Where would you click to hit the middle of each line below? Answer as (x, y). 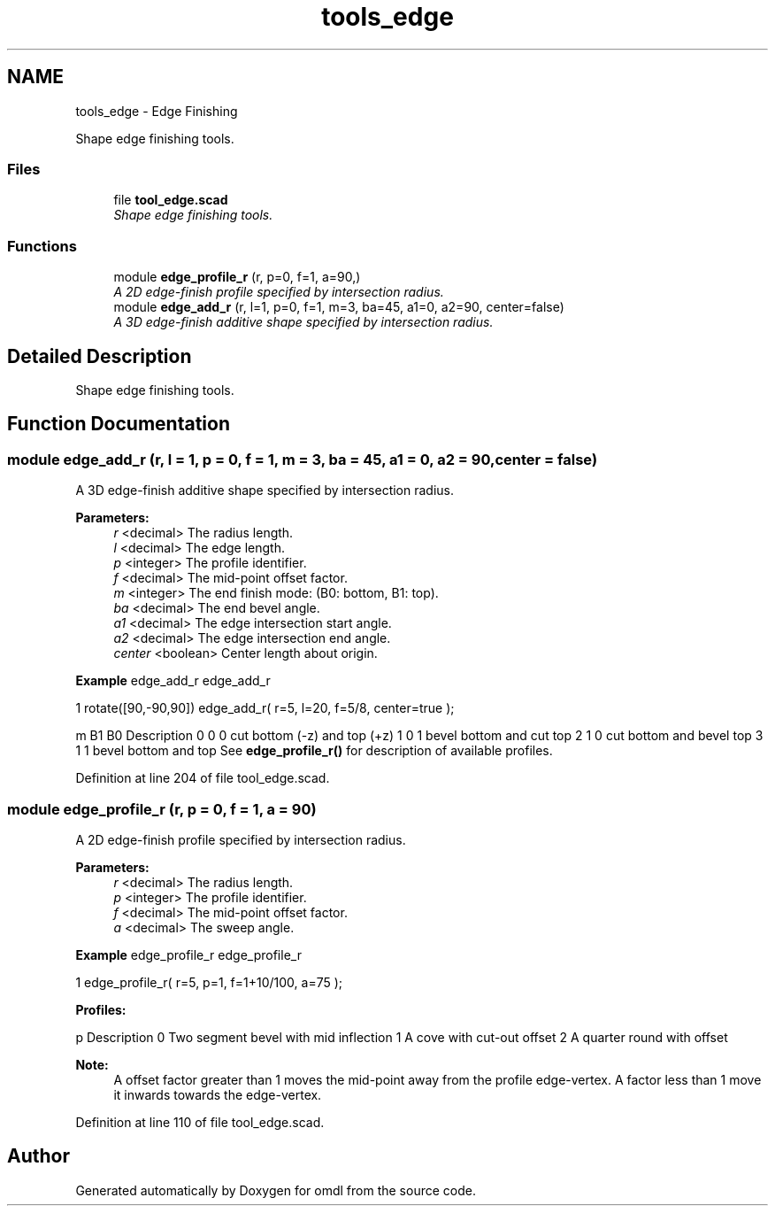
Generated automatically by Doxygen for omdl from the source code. (276, 1190)
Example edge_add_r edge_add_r (173, 681)
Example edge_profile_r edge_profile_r (188, 954)
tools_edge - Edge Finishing (157, 111)
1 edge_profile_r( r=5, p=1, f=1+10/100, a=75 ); (209, 982)
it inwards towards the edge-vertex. (218, 1094)
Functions (42, 246)
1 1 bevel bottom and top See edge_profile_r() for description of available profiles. (314, 751)
